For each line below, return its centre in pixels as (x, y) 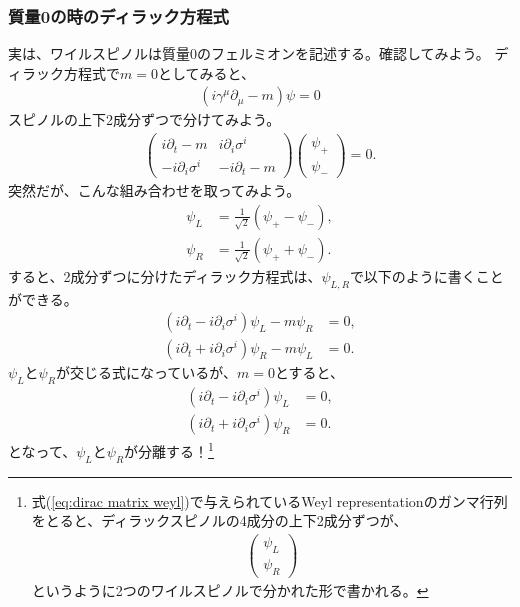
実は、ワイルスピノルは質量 (99, 53)
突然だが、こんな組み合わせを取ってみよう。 (154, 190)
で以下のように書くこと (426, 275)
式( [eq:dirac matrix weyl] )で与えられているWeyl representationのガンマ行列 (269, 500)
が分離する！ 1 (169, 449)
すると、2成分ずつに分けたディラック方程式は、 (165, 275)
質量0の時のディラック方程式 (118, 15)
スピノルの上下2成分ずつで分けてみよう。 (144, 119)
